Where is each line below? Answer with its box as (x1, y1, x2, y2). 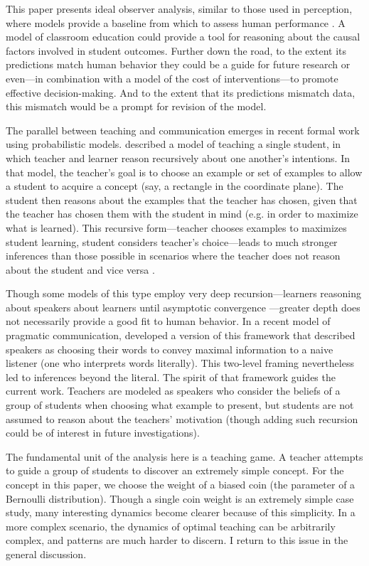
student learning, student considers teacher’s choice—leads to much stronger (6, 234, 338, 249)
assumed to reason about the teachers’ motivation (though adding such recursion (6, 411, 358, 426)
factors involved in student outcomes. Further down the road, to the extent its (6, 43, 346, 58)
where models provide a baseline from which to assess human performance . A (6, 15, 346, 30)
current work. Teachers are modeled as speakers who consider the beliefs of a (6, 383, 341, 398)
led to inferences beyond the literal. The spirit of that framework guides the (6, 369, 336, 384)
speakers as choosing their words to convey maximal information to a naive (6, 341, 333, 356)
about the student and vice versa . (6, 262, 155, 277)
